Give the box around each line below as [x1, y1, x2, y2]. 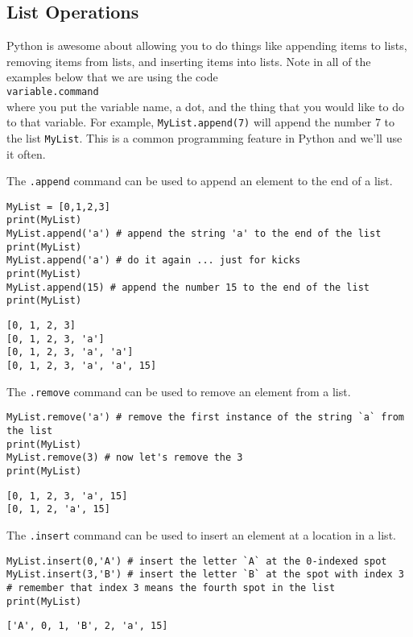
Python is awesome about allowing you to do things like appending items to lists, [6, 37, 407, 54]
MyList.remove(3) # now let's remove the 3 [6, 452, 243, 464]
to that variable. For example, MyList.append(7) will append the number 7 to [6, 114, 394, 130]
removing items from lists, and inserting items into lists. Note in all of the [6, 52, 371, 69]
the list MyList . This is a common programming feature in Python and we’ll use [6, 129, 403, 146]
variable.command [6, 85, 99, 97]
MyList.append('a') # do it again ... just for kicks [6, 254, 301, 267]
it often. [6, 145, 46, 162]
